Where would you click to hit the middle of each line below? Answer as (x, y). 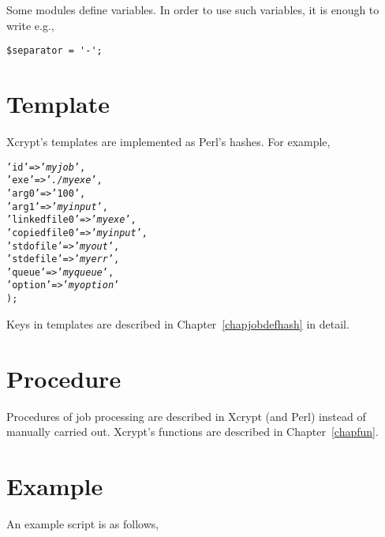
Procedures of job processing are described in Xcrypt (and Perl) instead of (186, 416)
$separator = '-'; (54, 51)
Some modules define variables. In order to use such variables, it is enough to (193, 9)
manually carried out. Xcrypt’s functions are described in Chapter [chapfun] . (192, 432)
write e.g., (30, 25)
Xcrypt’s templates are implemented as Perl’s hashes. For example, (168, 141)
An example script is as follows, (83, 523)
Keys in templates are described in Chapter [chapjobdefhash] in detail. (178, 323)
